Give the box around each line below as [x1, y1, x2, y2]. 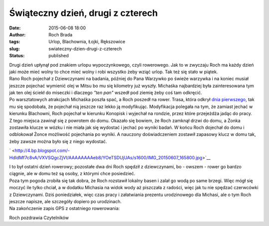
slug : [9, 45, 20, 52]
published [48, 53, 69, 59]
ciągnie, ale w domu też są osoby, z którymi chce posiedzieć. [9, 171, 135, 177]
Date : [9, 25, 21, 31]
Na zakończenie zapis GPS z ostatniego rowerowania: [9, 206, 120, 212]
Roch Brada [48, 31, 73, 37]
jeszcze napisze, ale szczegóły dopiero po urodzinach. [9, 198, 122, 204]
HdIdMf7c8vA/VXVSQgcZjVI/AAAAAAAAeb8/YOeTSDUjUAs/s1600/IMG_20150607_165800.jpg [9, 154, 203, 160]
